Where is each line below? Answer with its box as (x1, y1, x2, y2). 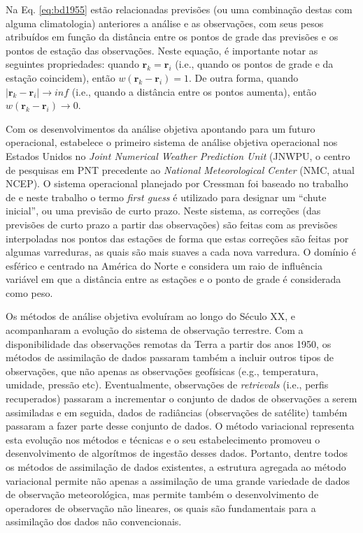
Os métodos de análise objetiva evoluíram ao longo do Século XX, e (6, 309, 296, 323)
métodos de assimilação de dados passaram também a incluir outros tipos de (6, 350, 334, 365)
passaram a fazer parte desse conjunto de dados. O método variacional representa (6, 418, 355, 433)
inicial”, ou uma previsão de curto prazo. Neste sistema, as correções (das (6, 203, 321, 218)
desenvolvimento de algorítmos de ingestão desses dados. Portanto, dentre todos (6, 446, 348, 460)
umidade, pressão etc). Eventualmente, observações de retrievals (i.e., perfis (6, 377, 329, 392)
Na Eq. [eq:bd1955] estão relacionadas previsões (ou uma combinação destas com (6, 2, 353, 16)
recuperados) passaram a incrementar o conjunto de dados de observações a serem (6, 391, 357, 406)
